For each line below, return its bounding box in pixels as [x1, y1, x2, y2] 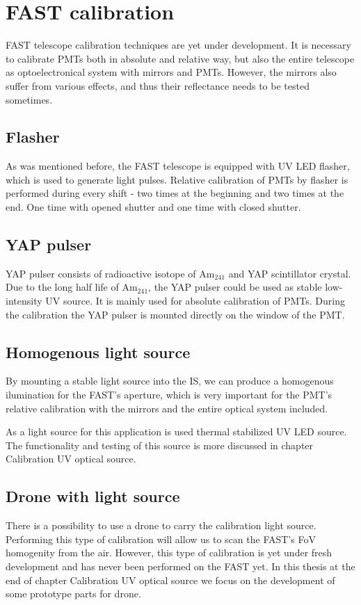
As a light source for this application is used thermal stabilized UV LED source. [6, 424, 347, 439]
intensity [6, 293, 42, 308]
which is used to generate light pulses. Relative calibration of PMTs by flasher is [6, 172, 348, 186]
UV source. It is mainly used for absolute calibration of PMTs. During [45, 293, 345, 308]
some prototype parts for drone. [6, 586, 141, 601]
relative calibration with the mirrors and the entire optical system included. [6, 401, 328, 415]
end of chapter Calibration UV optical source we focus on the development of [6, 572, 335, 587]
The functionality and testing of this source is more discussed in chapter [6, 437, 314, 452]
